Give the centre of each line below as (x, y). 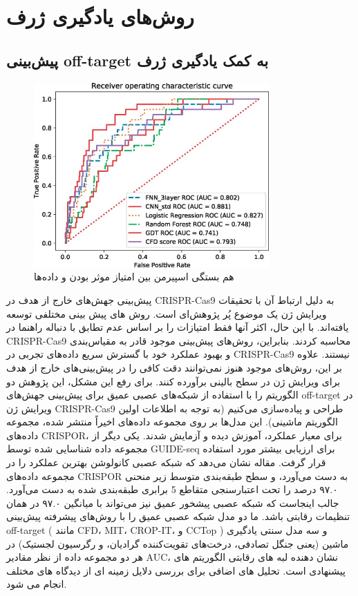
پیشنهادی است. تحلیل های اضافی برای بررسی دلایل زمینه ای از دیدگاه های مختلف (176, 570)
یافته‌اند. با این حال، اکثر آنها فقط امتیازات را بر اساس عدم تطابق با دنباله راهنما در (178, 327)
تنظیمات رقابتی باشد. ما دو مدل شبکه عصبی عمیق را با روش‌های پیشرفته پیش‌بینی (178, 516)
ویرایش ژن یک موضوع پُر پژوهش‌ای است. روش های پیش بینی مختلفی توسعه (167, 313)
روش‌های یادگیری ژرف (100, 16)
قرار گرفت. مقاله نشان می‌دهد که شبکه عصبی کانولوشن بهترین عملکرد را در (166, 462)
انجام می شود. (37, 584)
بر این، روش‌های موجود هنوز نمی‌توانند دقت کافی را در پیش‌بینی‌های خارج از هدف (174, 367)
